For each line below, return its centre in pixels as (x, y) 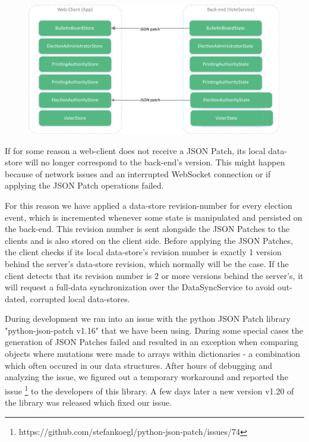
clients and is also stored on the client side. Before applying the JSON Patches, (149, 240)
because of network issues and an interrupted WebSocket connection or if (138, 173)
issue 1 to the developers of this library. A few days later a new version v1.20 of (149, 390)
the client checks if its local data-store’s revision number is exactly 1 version (143, 252)
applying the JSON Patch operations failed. (84, 185)
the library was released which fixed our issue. (89, 402)
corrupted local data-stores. (80, 298)
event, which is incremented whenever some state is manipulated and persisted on (154, 217)
